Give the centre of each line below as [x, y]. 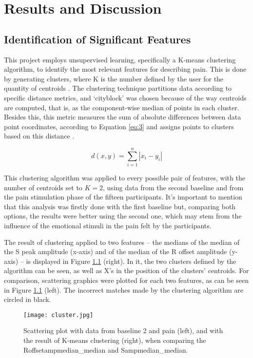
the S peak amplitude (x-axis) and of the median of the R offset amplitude [116, 251]
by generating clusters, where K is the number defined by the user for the [114, 78]
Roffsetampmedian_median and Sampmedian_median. [106, 349]
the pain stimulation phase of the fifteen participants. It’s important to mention [123, 197]
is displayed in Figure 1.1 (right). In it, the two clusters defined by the [131, 261]
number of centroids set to [43, 187]
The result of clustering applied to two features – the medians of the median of [122, 242]
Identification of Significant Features [97, 39]
